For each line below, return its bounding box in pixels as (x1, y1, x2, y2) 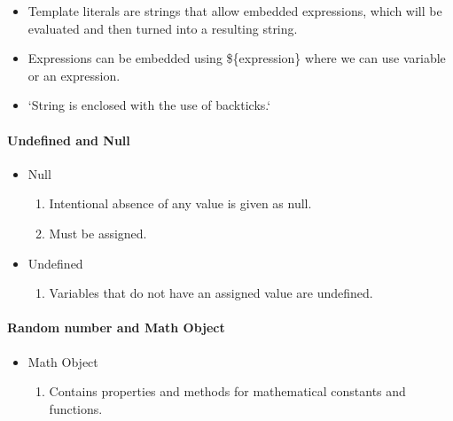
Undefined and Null (7, 130, 130, 149)
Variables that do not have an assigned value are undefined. (49, 284, 373, 302)
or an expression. (27, 66, 121, 84)
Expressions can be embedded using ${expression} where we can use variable (27, 49, 446, 67)
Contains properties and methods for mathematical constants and (49, 382, 406, 401)
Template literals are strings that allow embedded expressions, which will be (27, 2, 442, 19)
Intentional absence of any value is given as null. (49, 194, 312, 213)
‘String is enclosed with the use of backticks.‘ (27, 96, 271, 114)
